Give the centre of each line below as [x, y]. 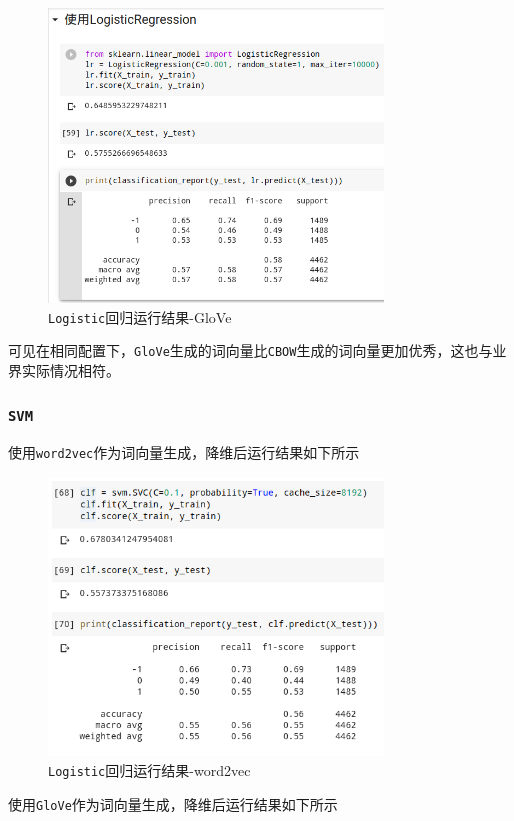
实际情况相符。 [70, 369]
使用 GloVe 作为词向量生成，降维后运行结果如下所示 [173, 803]
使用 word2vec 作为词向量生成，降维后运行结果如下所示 [184, 452]
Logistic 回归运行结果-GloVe [140, 316]
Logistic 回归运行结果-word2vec [149, 769]
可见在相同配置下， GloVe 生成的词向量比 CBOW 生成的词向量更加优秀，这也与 [250, 350]
